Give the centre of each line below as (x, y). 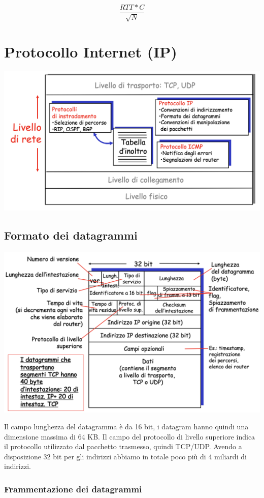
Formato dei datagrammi (71, 235)
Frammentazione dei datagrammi (73, 489)
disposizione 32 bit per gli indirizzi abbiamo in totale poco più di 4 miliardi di (125, 456)
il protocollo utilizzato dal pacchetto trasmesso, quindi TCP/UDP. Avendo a (123, 446)
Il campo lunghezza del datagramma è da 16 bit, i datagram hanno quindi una (126, 427)
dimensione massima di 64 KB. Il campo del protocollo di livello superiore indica (130, 436)
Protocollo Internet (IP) (91, 51)
